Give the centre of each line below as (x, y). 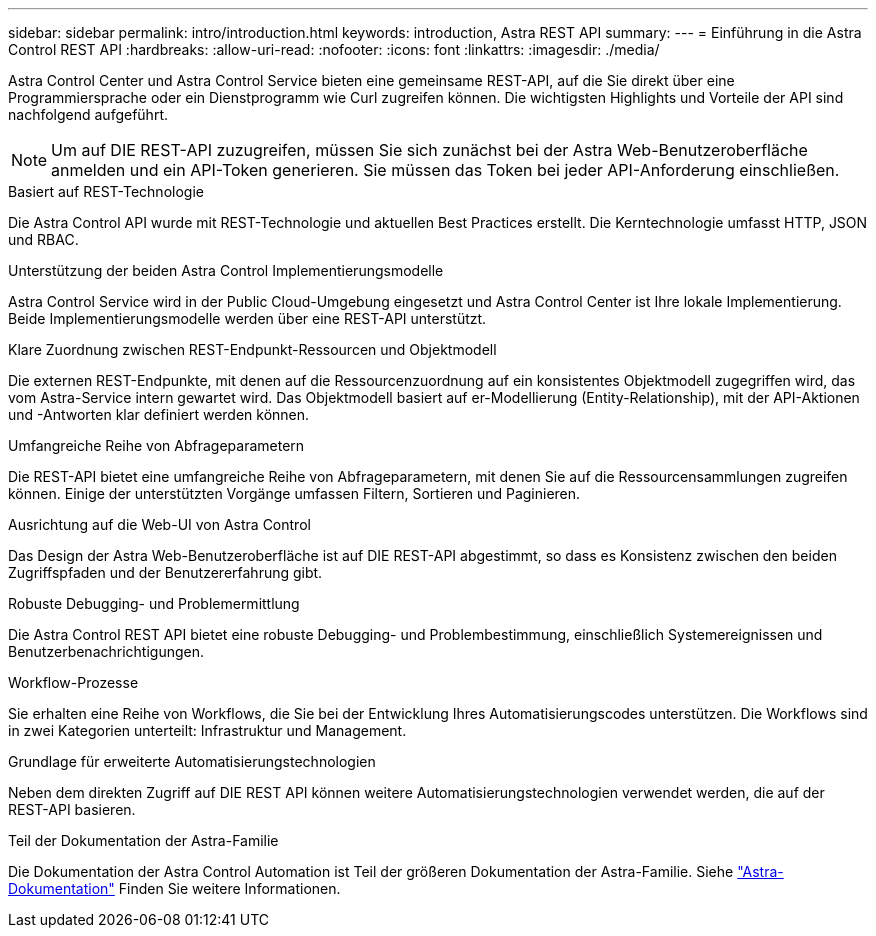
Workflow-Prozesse (73, 682)
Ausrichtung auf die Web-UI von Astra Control (159, 524)
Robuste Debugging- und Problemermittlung (154, 603)
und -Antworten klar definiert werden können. (159, 414)
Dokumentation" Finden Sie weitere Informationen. (174, 888)
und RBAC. (43, 239)
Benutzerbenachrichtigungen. (106, 651)
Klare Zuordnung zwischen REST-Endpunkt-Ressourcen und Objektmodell (252, 349)
